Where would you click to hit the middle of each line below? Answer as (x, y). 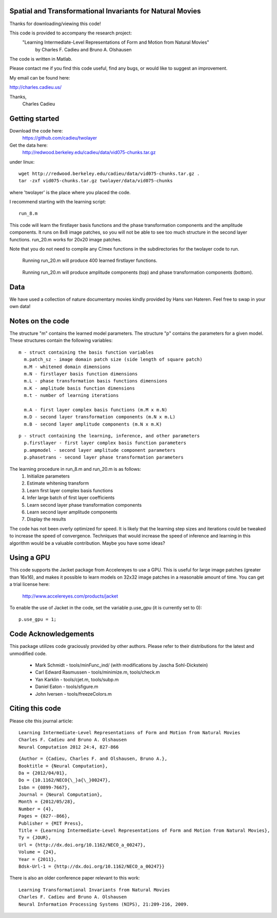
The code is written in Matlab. (41, 59)
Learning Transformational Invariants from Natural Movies (94, 890)
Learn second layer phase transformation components (84, 505)
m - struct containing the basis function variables (86, 352)
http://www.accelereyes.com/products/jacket (70, 596)
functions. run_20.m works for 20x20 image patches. (66, 239)
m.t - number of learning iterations (71, 396)
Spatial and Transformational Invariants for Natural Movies (105, 11)
